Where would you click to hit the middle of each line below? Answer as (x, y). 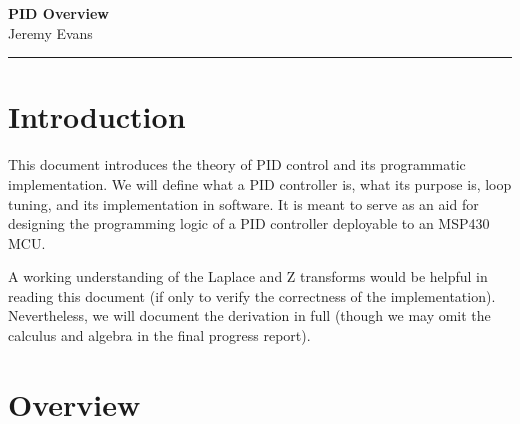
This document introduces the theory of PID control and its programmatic (237, 164)
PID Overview (58, 13)
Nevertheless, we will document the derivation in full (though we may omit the (249, 315)
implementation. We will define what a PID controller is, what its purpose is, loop (260, 183)
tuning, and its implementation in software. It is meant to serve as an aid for (243, 203)
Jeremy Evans (50, 32)
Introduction (97, 116)
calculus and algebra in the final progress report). (159, 335)
